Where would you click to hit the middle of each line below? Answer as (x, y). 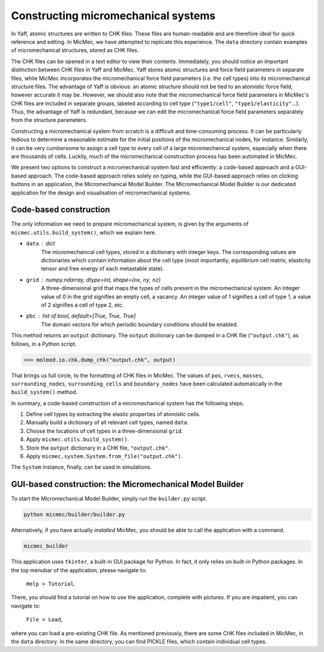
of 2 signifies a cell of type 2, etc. (82, 305)
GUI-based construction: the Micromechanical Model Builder (127, 484)
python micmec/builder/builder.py (74, 515)
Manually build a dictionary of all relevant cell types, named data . (107, 423)
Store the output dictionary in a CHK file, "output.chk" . (98, 448)
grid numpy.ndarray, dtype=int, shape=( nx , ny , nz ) (94, 280)
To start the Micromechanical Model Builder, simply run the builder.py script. (109, 499)
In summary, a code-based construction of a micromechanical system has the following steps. (128, 403)
